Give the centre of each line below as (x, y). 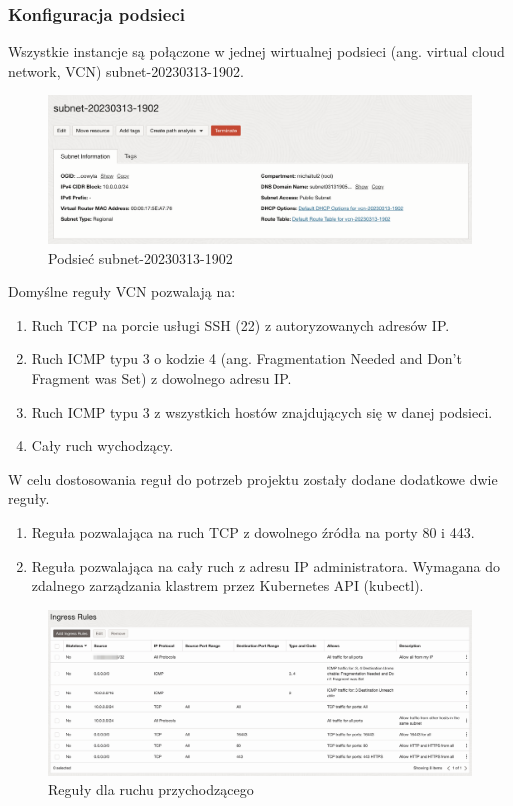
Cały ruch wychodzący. (102, 445)
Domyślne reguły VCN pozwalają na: (122, 291)
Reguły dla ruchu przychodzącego (151, 789)
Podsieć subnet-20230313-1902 (140, 257)
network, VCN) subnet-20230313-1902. (126, 70)
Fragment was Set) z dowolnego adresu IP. (161, 378)
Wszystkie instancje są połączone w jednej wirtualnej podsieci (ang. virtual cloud (256, 51)
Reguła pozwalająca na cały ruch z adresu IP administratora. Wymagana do (266, 565)
